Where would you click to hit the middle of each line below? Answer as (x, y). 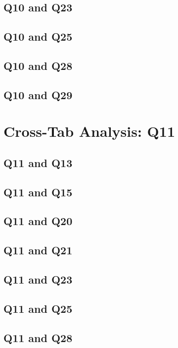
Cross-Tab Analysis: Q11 (89, 131)
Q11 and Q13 (38, 162)
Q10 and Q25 (38, 36)
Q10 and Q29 (38, 94)
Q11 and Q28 (38, 337)
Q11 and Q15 (38, 192)
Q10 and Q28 (38, 65)
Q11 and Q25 (38, 308)
